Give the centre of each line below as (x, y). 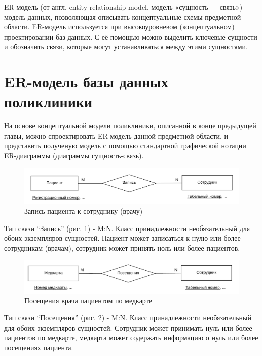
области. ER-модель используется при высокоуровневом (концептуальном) (119, 27)
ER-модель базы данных (86, 82)
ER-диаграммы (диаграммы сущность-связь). (74, 156)
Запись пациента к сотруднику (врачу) (84, 211)
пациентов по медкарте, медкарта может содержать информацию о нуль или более (131, 337)
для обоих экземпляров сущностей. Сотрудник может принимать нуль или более (128, 327)
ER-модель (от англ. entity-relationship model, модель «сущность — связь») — (128, 7)
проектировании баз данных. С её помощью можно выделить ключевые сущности (131, 36)
